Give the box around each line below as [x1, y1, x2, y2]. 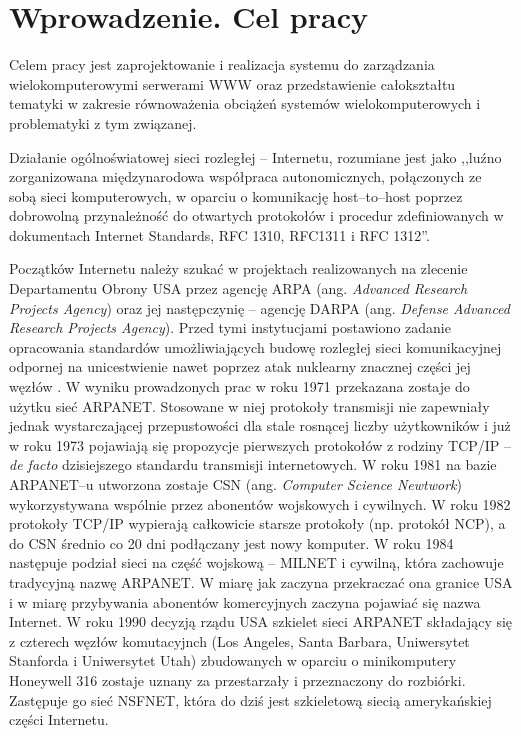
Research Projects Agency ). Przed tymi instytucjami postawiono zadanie [9, 317, 451, 338]
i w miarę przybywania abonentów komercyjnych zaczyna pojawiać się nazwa [9, 591, 481, 612]
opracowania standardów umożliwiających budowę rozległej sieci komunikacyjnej [9, 336, 502, 357]
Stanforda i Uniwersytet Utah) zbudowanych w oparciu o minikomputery [9, 650, 457, 671]
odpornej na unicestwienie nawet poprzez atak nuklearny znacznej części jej [9, 356, 471, 377]
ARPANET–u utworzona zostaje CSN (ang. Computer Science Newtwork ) [9, 474, 462, 494]
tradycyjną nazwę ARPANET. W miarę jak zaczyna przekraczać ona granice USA [9, 571, 513, 592]
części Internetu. [9, 709, 109, 730]
